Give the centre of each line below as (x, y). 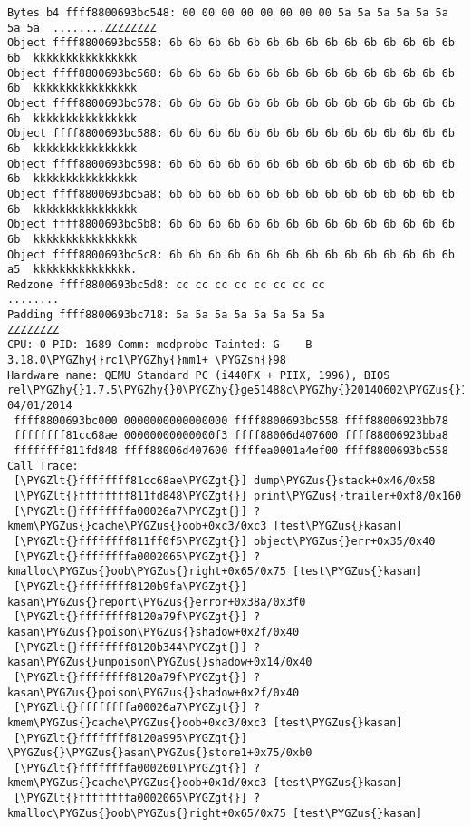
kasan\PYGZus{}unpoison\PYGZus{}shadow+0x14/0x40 (160, 662)
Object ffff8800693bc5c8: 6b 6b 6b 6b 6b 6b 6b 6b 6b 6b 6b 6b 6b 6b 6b (231, 254)
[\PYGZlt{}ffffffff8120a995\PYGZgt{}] (130, 738)
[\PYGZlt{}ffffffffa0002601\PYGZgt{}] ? (137, 768)
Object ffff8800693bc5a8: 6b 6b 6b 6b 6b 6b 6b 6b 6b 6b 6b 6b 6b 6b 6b (231, 194)
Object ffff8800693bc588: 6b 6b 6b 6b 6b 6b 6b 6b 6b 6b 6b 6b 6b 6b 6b (231, 134)
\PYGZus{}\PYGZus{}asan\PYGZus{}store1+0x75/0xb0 (160, 753)
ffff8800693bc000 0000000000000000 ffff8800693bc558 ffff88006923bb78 (231, 420)
